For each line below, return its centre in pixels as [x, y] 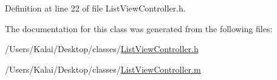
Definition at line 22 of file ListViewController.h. [95, 8]
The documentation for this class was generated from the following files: [139, 28]
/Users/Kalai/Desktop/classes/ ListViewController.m [103, 69]
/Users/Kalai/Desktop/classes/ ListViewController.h [102, 49]
